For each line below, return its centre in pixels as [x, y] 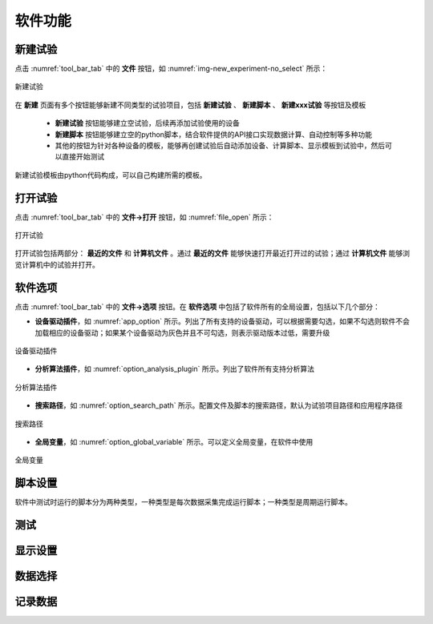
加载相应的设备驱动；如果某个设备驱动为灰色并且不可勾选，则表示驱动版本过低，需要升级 [182, 332]
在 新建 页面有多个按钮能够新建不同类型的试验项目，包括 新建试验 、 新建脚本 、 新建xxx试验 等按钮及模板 [190, 105]
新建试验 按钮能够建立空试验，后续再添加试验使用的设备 [147, 123]
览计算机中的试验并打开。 [57, 264]
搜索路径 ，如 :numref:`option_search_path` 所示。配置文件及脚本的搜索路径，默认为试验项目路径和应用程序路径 [219, 405]
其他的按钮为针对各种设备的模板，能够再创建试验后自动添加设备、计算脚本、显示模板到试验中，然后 [220, 146]
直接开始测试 [83, 157]
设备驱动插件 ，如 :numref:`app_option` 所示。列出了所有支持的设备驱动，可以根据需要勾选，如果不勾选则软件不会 [223, 321]
